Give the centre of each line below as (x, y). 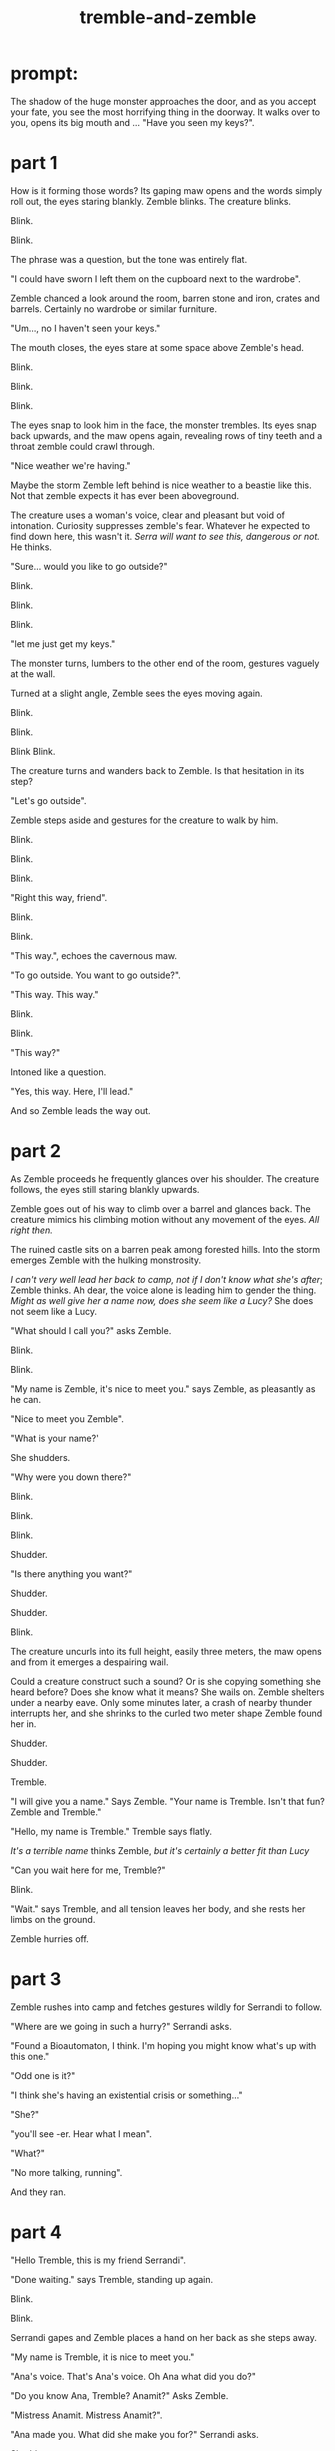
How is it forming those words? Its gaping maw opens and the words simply (166, 190)
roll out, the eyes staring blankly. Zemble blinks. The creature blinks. (151, 201)
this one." (30, 2056)
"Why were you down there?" (71, 1477)
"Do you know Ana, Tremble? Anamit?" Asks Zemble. (119, 2395)
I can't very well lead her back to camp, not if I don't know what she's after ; (166, 1279)
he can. (26, 1399)
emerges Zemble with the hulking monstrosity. (106, 1260)
